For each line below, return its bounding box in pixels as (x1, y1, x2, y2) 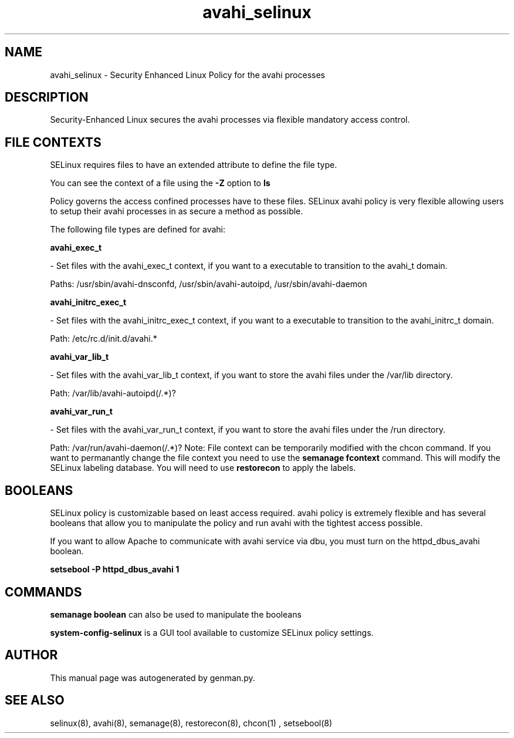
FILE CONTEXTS (5, 134, 102, 150)
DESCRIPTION (5, 90, 89, 105)
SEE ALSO (5, 693, 65, 708)
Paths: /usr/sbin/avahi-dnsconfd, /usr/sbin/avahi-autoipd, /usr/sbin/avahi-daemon (50, 279, 367, 289)
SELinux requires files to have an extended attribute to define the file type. (50, 160, 337, 170)
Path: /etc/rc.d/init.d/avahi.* (50, 333, 157, 344)
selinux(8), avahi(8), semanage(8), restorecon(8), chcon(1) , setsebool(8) (50, 717, 333, 728)
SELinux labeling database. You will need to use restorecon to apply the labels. (50, 463, 356, 473)
